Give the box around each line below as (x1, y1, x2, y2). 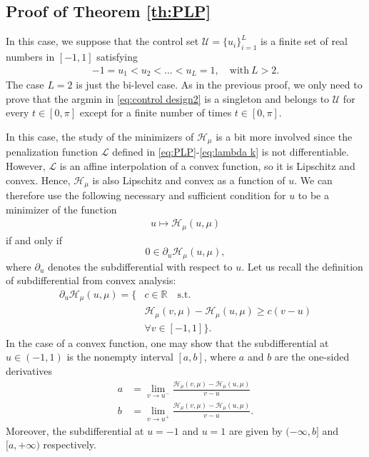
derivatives (6, 363, 53, 378)
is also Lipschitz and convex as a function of (92, 172, 285, 187)
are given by (228, 423, 283, 438)
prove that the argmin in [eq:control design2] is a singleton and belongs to (6, 91, 330, 106)
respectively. (43, 437, 96, 452)
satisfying (96, 49, 138, 64)
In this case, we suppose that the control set (6, 34, 199, 49)
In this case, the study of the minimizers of (6, 129, 194, 144)
